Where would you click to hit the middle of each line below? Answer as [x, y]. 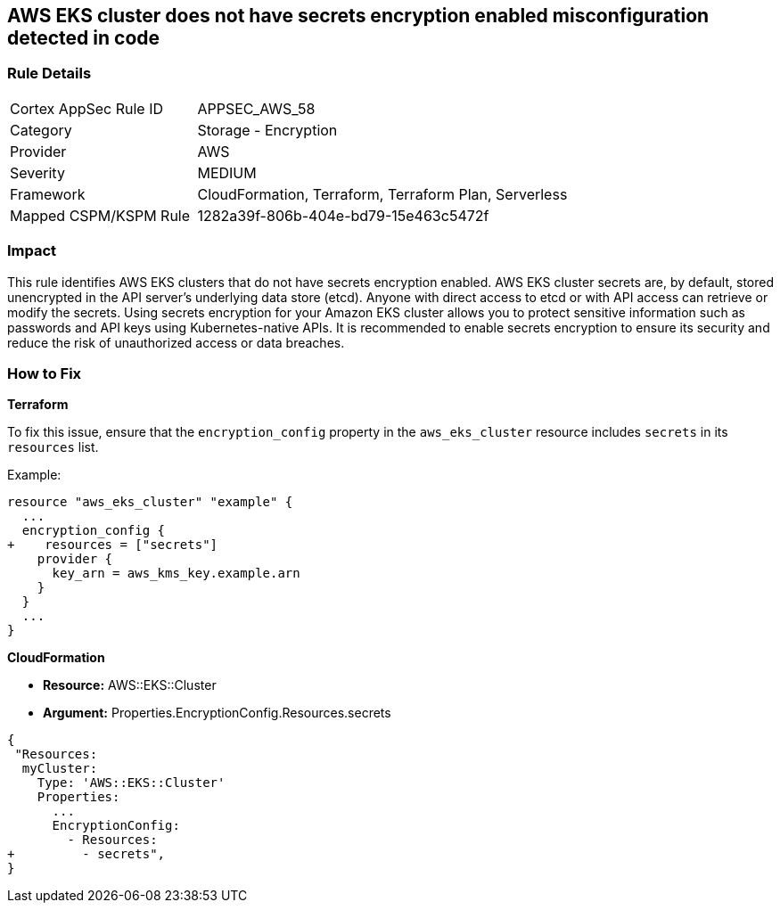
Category [41, 130]
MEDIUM [227, 172]
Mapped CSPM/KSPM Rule [100, 215]
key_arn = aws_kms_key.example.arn [176, 574]
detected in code [84, 38]
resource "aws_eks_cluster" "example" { [150, 502]
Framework [48, 194]
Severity [37, 172]
